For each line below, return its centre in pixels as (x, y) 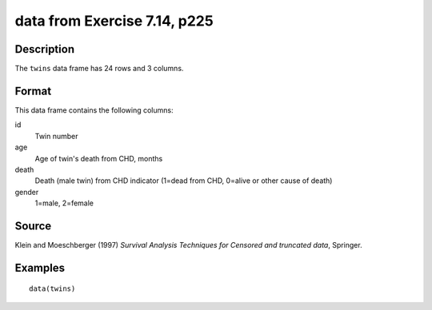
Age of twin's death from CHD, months (99, 158)
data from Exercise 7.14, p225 (114, 21)
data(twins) (52, 289)
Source (33, 226)
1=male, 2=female (64, 203)
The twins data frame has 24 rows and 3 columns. (99, 69)
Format (33, 91)
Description (45, 49)
